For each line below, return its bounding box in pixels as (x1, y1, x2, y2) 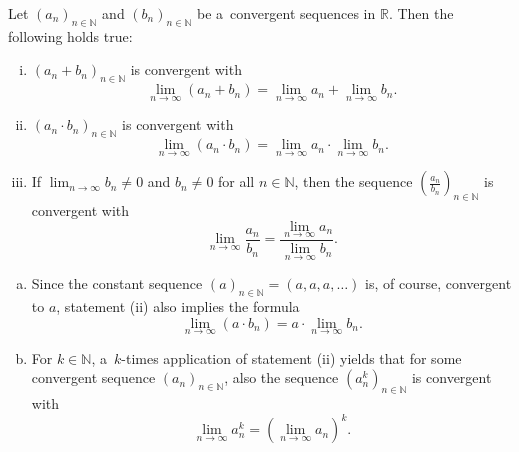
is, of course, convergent (365, 273, 512, 294)
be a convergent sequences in (197, 3, 376, 23)
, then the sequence (294, 171, 413, 192)
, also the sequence (224, 367, 339, 388)
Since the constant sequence (31, 273, 203, 294)
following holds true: (8, 25, 133, 46)
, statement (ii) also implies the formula (56, 296, 300, 317)
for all (218, 171, 255, 192)
